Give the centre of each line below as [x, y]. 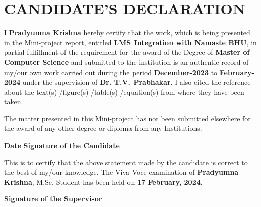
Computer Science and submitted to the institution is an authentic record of [126, 62]
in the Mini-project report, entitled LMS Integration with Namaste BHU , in [130, 42]
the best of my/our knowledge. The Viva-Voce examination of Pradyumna [121, 172]
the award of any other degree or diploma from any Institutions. [103, 128]
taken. [14, 101]
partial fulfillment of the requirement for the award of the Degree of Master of [127, 52]
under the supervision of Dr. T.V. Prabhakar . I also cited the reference [137, 82]
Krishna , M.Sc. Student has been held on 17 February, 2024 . [103, 182]
